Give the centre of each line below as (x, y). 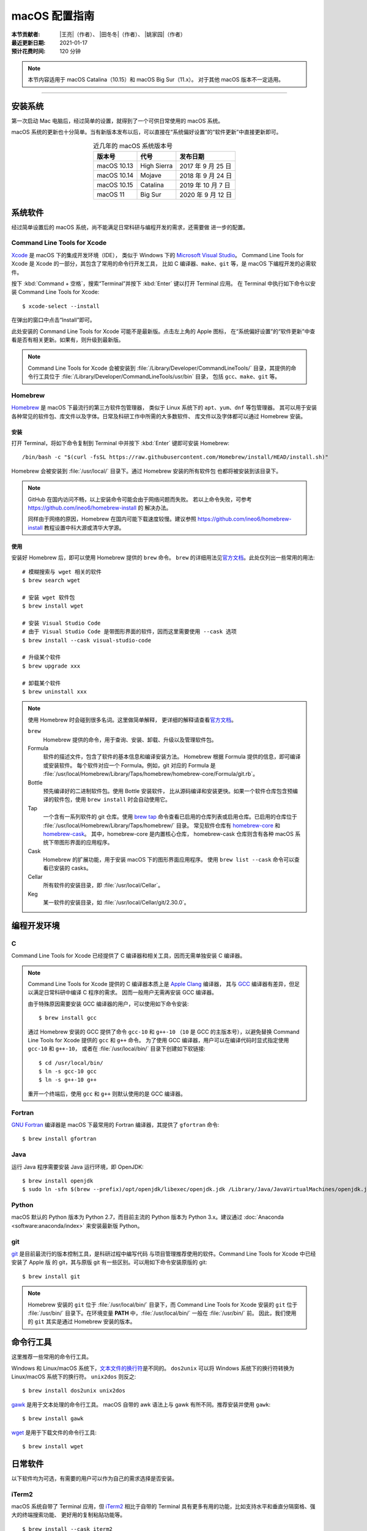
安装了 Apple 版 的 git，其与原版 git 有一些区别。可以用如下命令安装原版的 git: (109, 1262)
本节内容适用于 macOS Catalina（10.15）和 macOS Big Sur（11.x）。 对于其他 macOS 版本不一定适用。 (156, 80)
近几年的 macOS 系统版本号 (133, 146)
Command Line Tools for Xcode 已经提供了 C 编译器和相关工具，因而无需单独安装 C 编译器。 (128, 956)
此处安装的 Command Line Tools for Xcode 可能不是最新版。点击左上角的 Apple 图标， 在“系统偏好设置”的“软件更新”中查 (163, 331)
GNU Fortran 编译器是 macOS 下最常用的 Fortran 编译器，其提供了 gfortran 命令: (115, 1125)
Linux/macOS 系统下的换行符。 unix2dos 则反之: (74, 1377)
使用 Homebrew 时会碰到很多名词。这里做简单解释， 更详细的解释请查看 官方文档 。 (132, 720)
